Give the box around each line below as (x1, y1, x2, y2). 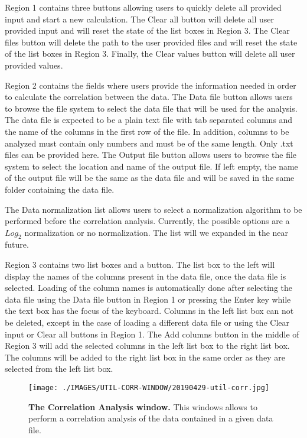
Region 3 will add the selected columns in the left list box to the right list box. (5, 339, 290, 352)
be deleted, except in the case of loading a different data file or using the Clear (5, 316, 290, 329)
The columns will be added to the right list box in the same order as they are (5, 351, 285, 363)
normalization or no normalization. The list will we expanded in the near (24, 226, 289, 238)
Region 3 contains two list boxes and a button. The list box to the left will (5, 258, 275, 271)
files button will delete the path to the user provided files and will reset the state (5, 35, 298, 48)
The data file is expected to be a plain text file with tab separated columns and (5, 113, 293, 126)
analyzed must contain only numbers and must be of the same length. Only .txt (5, 137, 293, 149)
